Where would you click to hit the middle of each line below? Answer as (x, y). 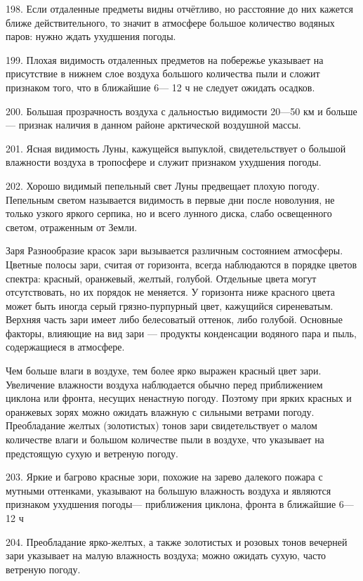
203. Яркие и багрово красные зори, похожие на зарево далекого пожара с (164, 477)
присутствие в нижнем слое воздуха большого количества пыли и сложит (163, 73)
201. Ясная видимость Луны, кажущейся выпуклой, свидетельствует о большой (176, 148)
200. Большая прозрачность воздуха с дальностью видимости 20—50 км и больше (181, 111)
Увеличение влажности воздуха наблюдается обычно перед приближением (164, 384)
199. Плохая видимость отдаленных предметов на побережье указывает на (165, 59)
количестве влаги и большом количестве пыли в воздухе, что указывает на (165, 439)
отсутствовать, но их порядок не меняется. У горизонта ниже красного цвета (170, 292)
